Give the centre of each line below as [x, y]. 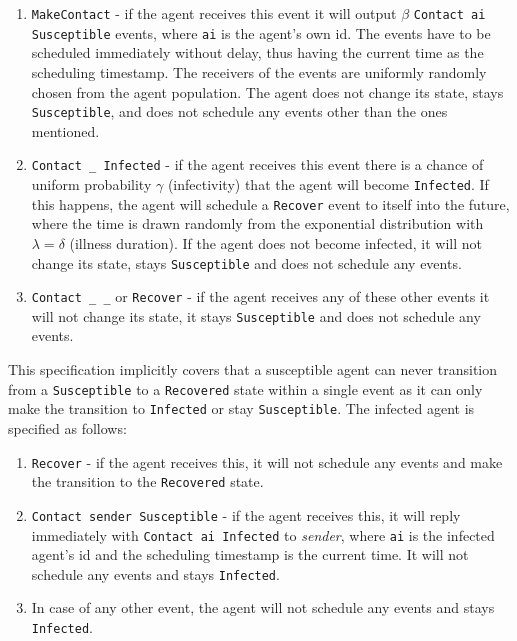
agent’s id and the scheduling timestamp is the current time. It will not [250, 554]
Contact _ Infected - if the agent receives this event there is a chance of [257, 164]
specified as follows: [67, 427]
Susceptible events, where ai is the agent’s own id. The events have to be [261, 32]
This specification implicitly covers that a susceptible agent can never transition [253, 369]
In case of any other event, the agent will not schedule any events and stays [263, 607]
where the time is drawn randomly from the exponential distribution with [257, 223]
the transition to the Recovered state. [147, 481]
